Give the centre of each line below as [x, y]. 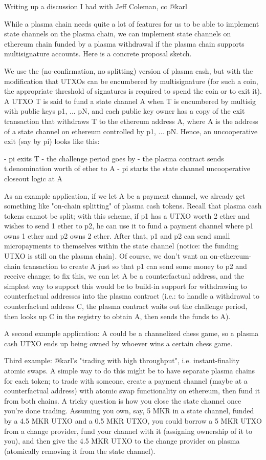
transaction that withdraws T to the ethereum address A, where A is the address [131, 121]
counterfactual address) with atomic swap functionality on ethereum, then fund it [132, 391]
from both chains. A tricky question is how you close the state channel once [123, 400]
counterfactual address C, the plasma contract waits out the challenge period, [126, 306]
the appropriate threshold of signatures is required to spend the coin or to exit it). [133, 91]
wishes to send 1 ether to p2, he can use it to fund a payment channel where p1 [129, 226]
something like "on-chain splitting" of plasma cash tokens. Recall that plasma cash [133, 206]
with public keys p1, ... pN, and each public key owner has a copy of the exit [125, 111]
